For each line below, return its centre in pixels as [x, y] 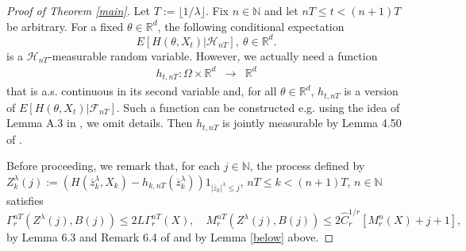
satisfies [25, 200]
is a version [371, 91]
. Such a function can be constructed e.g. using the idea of [258, 107]
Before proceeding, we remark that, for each [114, 166]
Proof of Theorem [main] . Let [78, 10]
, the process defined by [307, 166]
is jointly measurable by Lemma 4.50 [312, 123]
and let [281, 10]
